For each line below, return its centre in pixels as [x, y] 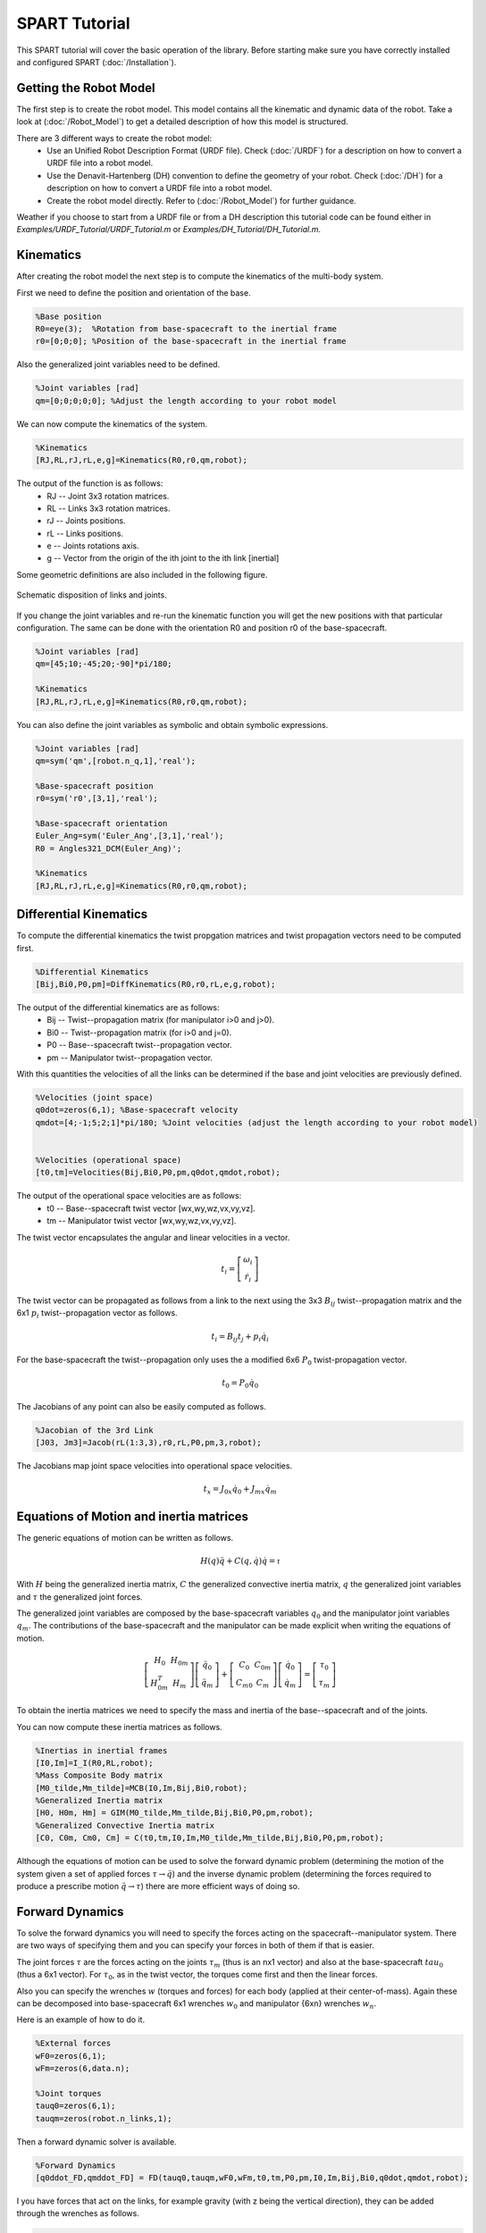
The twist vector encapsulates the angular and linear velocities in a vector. [153, 1237]
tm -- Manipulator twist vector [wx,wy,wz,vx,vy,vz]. [142, 1221]
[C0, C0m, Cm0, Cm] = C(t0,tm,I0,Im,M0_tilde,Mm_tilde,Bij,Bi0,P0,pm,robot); [209, 1838]
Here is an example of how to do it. [81, 2020]
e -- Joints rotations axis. [93, 546]
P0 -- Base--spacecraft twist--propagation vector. [139, 1045]
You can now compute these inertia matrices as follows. [119, 1727]
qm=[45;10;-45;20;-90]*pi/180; [104, 664]
